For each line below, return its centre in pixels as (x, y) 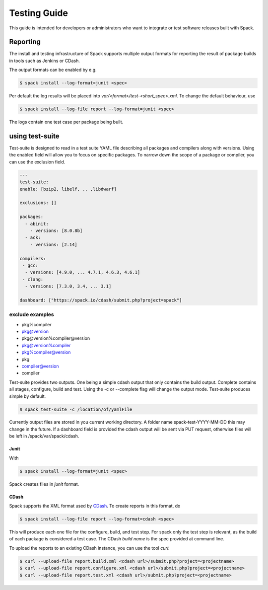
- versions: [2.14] (54, 244)
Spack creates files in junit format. (44, 484)
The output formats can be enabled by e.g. (53, 70)
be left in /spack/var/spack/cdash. (44, 436)
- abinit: (37, 224)
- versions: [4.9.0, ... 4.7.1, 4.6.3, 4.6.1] (83, 272)
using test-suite (34, 136)
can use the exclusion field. (37, 162)
